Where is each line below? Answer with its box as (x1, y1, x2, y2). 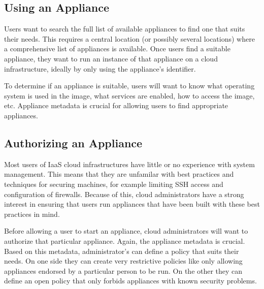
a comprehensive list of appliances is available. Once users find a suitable (4, 43, 230, 54)
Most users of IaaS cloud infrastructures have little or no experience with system (4, 158, 255, 169)
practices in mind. (4, 208, 60, 219)
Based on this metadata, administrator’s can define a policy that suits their (4, 245, 239, 256)
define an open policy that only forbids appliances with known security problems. (4, 275, 257, 286)
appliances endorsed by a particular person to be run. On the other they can (4, 265, 243, 276)
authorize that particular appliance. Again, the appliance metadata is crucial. (4, 235, 245, 246)
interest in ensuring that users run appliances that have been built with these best (4, 199, 260, 209)
